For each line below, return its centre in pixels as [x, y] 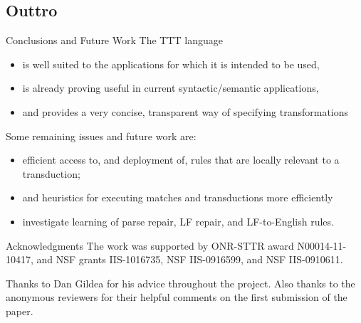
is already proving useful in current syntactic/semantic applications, [171, 88]
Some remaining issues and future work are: [101, 136]
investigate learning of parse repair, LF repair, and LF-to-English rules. [178, 221]
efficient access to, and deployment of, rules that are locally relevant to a [181, 160]
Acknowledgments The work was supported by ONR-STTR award [150, 245]
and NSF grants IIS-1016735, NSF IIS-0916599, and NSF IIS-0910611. [190, 259]
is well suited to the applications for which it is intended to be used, [171, 64]
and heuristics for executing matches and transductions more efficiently [178, 197]
